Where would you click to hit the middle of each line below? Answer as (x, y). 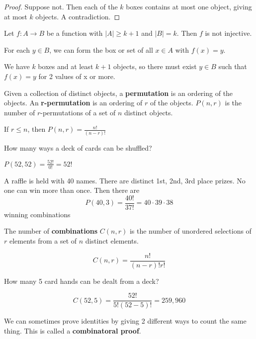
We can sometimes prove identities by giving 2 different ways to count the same (125, 321)
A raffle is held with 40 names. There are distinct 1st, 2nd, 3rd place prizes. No (125, 180)
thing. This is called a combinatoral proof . (73, 330)
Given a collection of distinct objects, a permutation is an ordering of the (119, 93)
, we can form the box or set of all (101, 49)
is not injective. (228, 33)
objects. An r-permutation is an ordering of (73, 103)
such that (233, 66)
